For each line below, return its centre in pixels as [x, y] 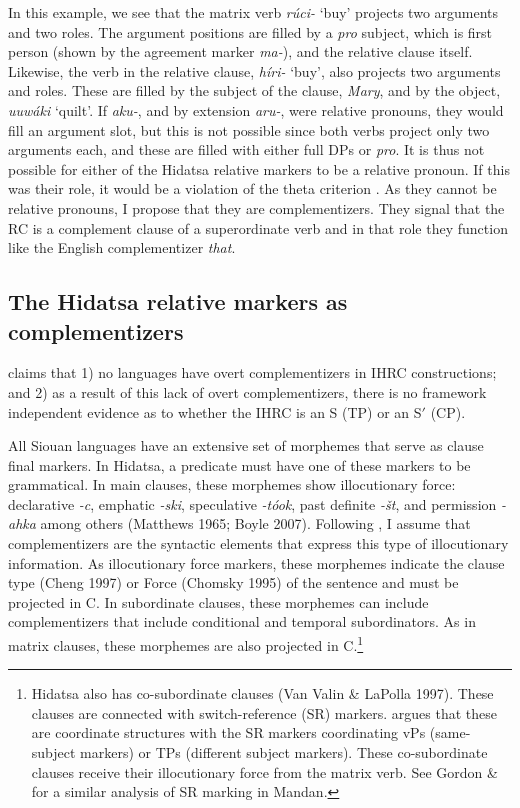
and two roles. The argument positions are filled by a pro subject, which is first [250, 31]
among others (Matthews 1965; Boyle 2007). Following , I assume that [255, 523]
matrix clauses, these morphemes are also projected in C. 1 [186, 643]
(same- [450, 732]
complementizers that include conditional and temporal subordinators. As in [242, 621]
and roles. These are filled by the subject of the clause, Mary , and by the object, [254, 90]
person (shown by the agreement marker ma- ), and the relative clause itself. [240, 51]
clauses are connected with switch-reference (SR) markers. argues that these [264, 712]
